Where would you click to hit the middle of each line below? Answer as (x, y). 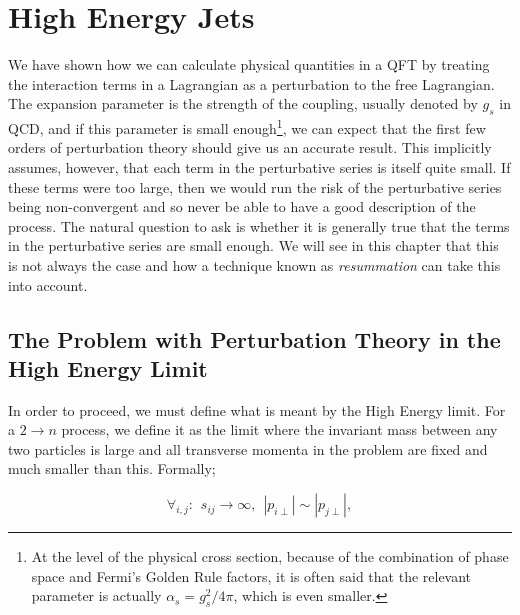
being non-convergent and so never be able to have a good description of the (242, 206)
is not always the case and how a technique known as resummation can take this (254, 264)
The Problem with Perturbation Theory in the (254, 338)
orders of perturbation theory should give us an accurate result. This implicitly (250, 147)
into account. (48, 284)
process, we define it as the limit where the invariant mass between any (279, 429)
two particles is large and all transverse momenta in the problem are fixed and (248, 448)
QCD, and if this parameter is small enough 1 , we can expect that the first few (247, 126)
